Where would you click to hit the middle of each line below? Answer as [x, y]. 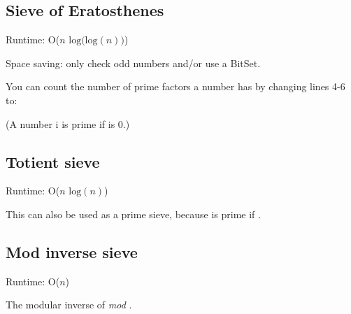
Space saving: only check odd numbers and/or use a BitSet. [133, 63]
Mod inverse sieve [72, 251]
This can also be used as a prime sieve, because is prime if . [133, 214]
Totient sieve [53, 161]
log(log [83, 41]
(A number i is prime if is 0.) [68, 123]
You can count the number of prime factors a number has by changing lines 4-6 [175, 86]
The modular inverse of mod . [69, 305]
